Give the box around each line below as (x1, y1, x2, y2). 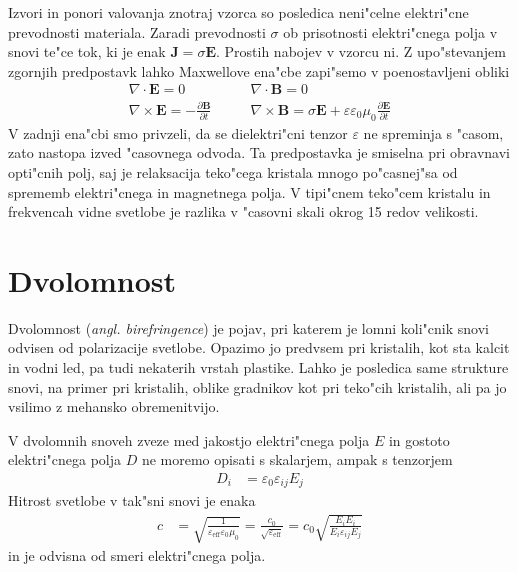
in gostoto (388, 429, 450, 450)
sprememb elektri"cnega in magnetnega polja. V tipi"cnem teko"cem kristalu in (8, 181, 491, 202)
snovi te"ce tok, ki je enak (8, 41, 166, 62)
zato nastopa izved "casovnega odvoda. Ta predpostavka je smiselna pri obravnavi (8, 142, 510, 163)
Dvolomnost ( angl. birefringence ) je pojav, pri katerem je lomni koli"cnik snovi (8, 317, 489, 338)
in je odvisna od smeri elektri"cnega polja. (8, 545, 266, 566)
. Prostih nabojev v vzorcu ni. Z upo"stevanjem (215, 41, 506, 62)
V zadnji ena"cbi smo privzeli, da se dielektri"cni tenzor (8, 122, 348, 143)
